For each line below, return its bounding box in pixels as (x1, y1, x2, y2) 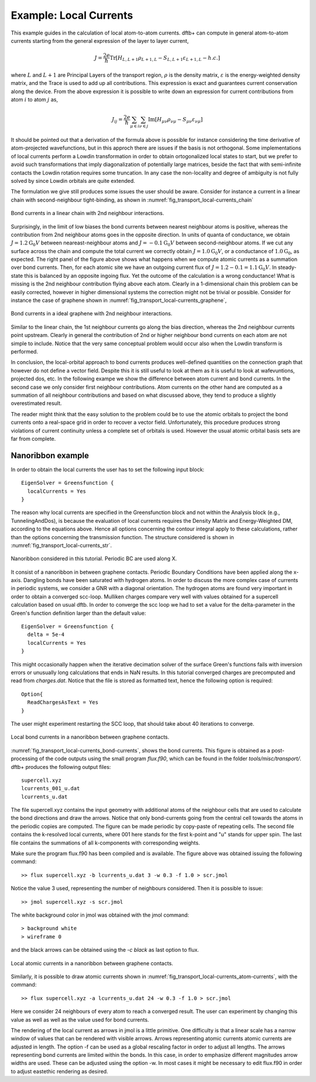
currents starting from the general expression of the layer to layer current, (11, 37, 189, 44)
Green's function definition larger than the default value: (11, 610, 146, 617)
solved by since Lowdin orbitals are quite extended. (11, 177, 136, 184)
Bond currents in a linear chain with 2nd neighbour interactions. (11, 210, 164, 217)
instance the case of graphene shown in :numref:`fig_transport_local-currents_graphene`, (11, 297, 227, 304)
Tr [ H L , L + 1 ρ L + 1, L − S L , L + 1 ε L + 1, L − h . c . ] (109, 55, 221, 63)
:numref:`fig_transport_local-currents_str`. (11, 542, 112, 549)
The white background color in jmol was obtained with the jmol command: (11, 911, 190, 918)
